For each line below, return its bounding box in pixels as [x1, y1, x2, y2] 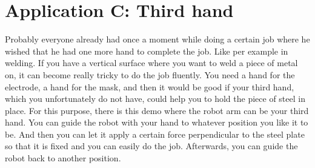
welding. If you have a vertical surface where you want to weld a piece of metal [5, 56, 298, 69]
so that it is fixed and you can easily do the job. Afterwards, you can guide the [5, 139, 298, 152]
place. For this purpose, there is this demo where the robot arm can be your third [5, 104, 309, 116]
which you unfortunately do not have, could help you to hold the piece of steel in [5, 92, 305, 105]
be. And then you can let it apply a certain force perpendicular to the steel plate [5, 127, 305, 140]
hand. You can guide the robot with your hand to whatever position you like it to [5, 116, 308, 129]
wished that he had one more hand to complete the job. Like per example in [5, 44, 288, 57]
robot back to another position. [5, 152, 121, 164]
